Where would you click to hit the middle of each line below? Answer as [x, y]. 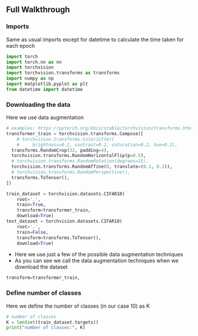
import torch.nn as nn [34, 62]
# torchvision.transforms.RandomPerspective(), [71, 172]
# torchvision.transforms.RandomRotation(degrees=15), [80, 161]
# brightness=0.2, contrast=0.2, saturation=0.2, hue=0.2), [97, 145]
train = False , [33, 232]
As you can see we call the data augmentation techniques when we [96, 261]
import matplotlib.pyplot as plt [47, 84]
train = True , [31, 205]
